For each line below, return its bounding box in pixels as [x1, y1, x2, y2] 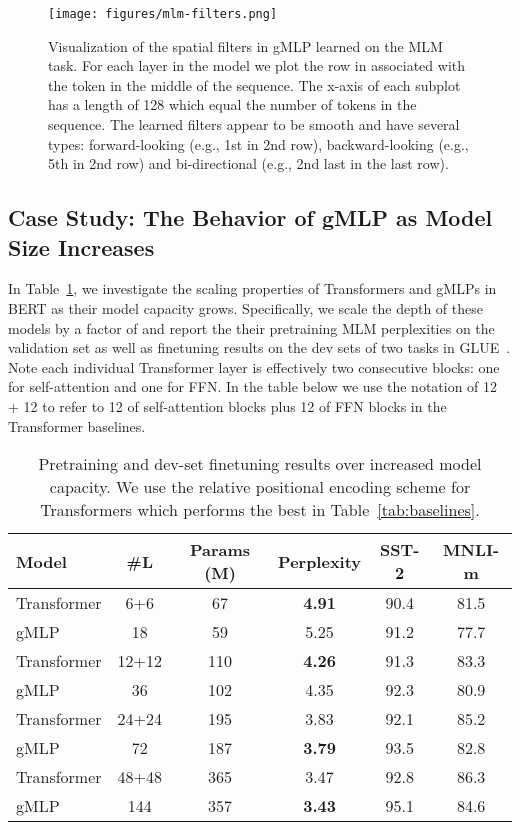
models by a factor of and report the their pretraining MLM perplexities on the [8, 317, 495, 338]
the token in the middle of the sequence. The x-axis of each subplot [48, 74, 461, 95]
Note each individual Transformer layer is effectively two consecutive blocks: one [8, 356, 500, 377]
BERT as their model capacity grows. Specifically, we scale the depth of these [8, 298, 483, 318]
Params [189, 538, 251, 562]
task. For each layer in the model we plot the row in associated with [48, 55, 466, 76]
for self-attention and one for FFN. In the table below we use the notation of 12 [8, 376, 498, 397]
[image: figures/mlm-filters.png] [48, 7, 278, 21]
